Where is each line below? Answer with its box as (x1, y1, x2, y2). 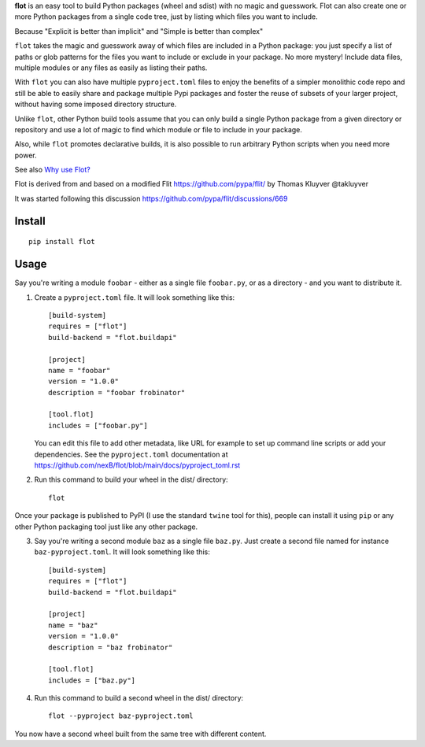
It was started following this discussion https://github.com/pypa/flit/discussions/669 (14, 194, 288, 203)
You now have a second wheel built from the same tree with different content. (14, 729, 267, 738)
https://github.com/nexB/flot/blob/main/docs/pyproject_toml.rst (34, 460, 241, 470)
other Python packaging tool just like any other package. (14, 522, 198, 531)
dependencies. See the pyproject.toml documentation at (34, 449, 228, 459)
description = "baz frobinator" (48, 642, 173, 652)
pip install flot (28, 237, 95, 246)
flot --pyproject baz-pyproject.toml (48, 712, 194, 720)
